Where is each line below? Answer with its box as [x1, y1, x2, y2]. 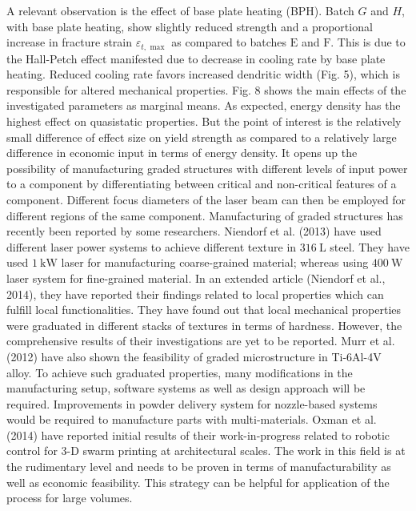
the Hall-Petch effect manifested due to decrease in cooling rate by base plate [6, 50, 386, 66]
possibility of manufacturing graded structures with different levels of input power [6, 159, 408, 176]
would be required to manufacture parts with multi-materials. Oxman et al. [6, 411, 377, 428]
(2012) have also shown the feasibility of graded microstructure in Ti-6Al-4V [6, 348, 382, 364]
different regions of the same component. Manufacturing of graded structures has [6, 207, 403, 223]
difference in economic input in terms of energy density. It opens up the [6, 144, 358, 161]
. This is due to [330, 34, 406, 50]
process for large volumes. [6, 489, 133, 506]
